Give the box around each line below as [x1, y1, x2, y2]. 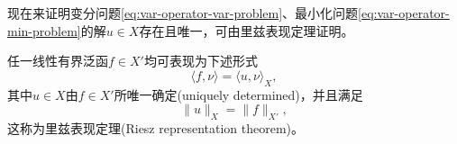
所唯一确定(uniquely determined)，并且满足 [114, 85, 363, 103]
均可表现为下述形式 [143, 51, 258, 70]
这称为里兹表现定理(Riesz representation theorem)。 [7, 118, 305, 137]
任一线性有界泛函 [7, 51, 108, 70]
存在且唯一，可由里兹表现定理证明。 [139, 21, 354, 40]
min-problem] [7, 21, 81, 40]
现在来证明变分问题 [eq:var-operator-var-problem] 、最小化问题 [7, 4, 359, 22]
